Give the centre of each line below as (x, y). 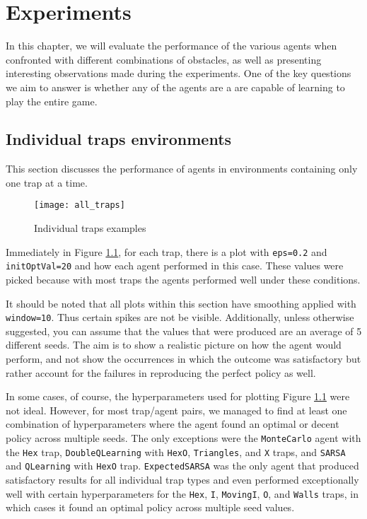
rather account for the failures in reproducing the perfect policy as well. (161, 372)
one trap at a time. (47, 182)
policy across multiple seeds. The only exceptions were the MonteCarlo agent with (183, 438)
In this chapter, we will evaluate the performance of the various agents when (171, 46)
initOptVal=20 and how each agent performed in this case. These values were (175, 266)
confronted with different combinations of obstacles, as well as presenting (164, 59)
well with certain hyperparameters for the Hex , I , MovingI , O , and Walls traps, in (182, 493)
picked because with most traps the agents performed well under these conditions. (183, 280)
